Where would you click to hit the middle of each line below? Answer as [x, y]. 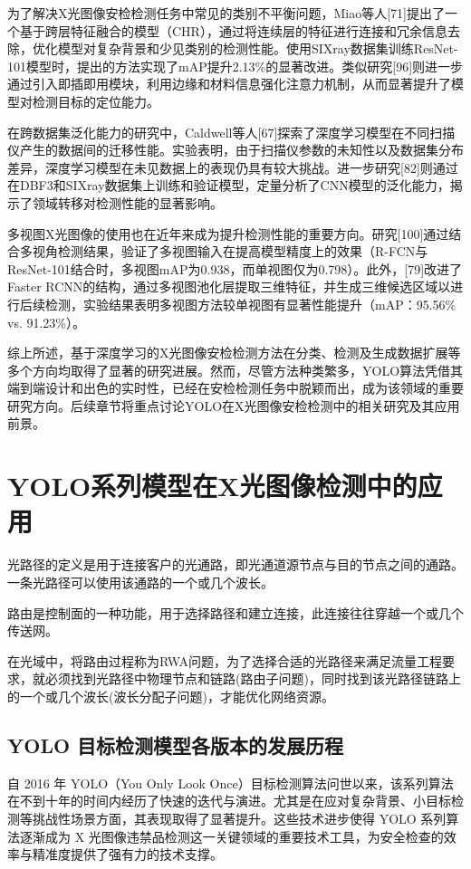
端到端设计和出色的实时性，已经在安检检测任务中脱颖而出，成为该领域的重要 [235, 388]
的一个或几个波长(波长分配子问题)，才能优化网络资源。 [171, 696]
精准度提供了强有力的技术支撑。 [127, 854]
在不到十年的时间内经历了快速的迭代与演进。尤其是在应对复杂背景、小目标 [229, 801]
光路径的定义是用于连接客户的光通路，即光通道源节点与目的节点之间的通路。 [235, 564]
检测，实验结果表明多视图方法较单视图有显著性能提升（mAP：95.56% [250, 304]
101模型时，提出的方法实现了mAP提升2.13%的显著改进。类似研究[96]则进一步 [235, 66]
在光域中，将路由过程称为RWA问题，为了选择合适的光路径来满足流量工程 [225, 660]
